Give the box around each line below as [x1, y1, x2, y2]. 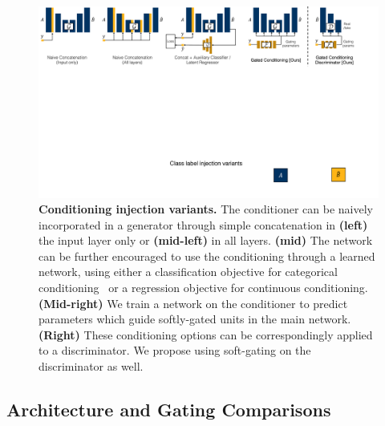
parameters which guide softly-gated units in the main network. [38, 310, 351, 327]
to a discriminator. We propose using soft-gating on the [38, 342, 311, 359]
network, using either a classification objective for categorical [38, 263, 338, 280]
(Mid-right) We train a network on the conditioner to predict [38, 294, 348, 311]
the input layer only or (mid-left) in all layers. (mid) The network [38, 232, 373, 249]
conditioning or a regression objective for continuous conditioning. [38, 279, 368, 296]
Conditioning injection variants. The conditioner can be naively [38, 201, 373, 217]
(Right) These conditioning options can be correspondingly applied [38, 326, 373, 343]
